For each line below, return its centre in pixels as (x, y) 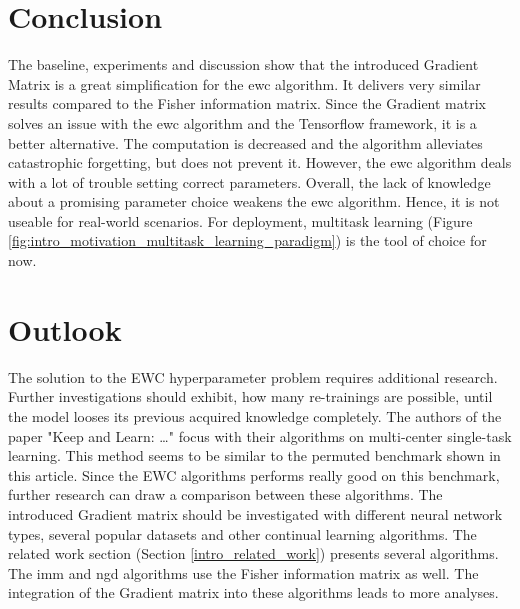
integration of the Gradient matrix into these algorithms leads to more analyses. (253, 592)
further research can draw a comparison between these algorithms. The (225, 494)
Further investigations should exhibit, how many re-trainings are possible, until (250, 396)
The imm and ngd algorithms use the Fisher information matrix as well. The (243, 572)
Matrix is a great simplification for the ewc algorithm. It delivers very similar (244, 83)
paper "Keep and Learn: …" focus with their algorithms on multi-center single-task (260, 435)
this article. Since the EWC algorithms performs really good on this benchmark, (254, 474)
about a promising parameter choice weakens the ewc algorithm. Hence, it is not (254, 201)
